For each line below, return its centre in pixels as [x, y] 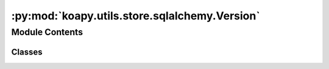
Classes [27, 52]
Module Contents [47, 32]
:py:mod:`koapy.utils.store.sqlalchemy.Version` [136, 16]
